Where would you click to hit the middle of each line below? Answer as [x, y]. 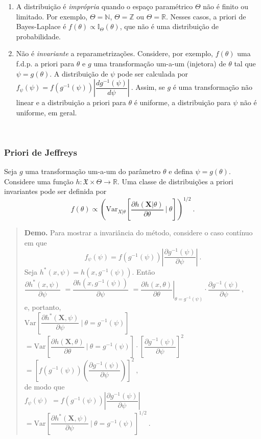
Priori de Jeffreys [41, 152]
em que [35, 243]
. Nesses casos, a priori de [206, 16]
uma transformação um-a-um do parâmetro [93, 171]
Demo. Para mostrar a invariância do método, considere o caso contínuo [138, 233]
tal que [245, 63]
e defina [181, 171]
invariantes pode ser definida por [55, 191]
